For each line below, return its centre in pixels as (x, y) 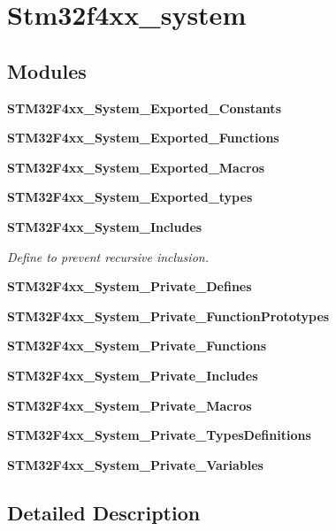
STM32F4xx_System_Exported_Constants (144, 108)
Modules (47, 70)
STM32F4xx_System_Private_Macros (130, 405)
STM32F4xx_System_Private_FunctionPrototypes (168, 316)
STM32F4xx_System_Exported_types (130, 197)
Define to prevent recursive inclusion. (108, 256)
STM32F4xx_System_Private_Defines (130, 286)
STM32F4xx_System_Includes (105, 226)
